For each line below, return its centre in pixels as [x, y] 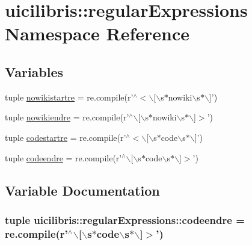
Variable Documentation [82, 190]
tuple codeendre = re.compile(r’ [63, 157]
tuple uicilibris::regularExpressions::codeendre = [125, 219]
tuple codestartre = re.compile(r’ [66, 137]
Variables [34, 71]
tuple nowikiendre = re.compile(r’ [67, 117]
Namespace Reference [97, 33]
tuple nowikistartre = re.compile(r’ [69, 97]
